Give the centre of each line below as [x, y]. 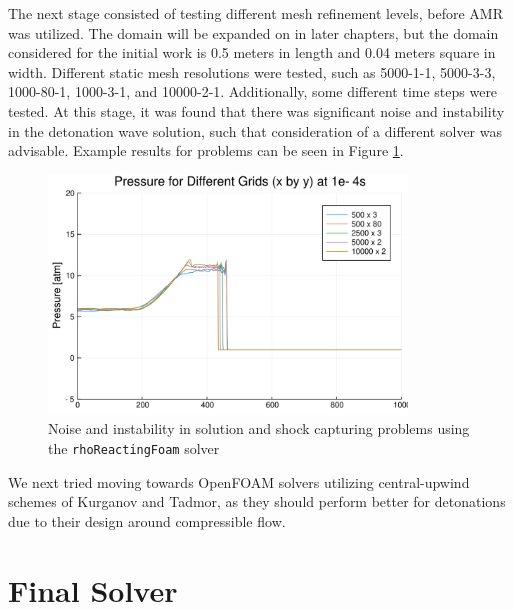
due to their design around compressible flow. [147, 520]
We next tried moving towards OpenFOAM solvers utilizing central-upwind [239, 481]
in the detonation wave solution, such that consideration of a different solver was [255, 130]
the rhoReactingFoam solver [134, 447]
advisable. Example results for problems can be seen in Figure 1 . [206, 150]
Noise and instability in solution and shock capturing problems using [259, 428]
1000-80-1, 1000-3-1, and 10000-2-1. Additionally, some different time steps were [253, 91]
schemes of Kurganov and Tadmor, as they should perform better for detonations [257, 501]
